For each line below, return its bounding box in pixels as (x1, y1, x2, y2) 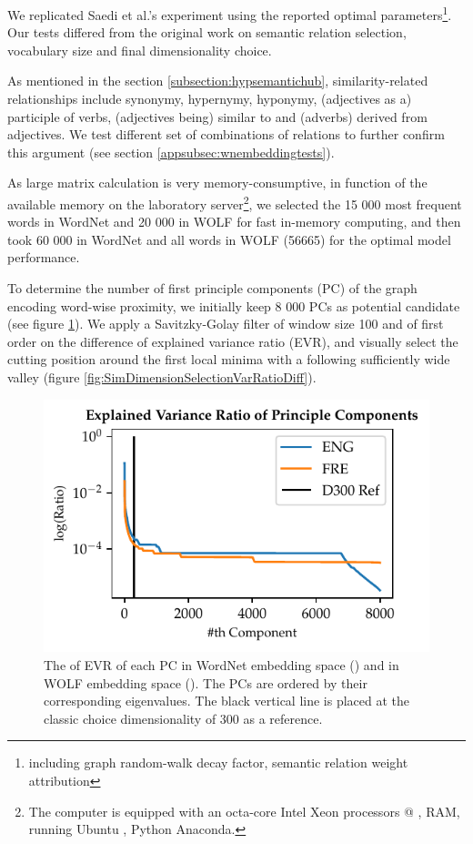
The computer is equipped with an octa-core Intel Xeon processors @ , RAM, (28, 801, 460, 820)
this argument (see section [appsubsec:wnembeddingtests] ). (7, 142, 335, 161)
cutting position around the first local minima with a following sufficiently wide (7, 350, 450, 369)
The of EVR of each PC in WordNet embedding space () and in (44, 656, 399, 675)
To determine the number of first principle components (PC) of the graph (7, 279, 418, 298)
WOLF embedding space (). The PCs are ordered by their (44, 673, 367, 692)
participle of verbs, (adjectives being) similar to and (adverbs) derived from (7, 107, 428, 126)
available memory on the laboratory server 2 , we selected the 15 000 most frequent (7, 192, 462, 213)
